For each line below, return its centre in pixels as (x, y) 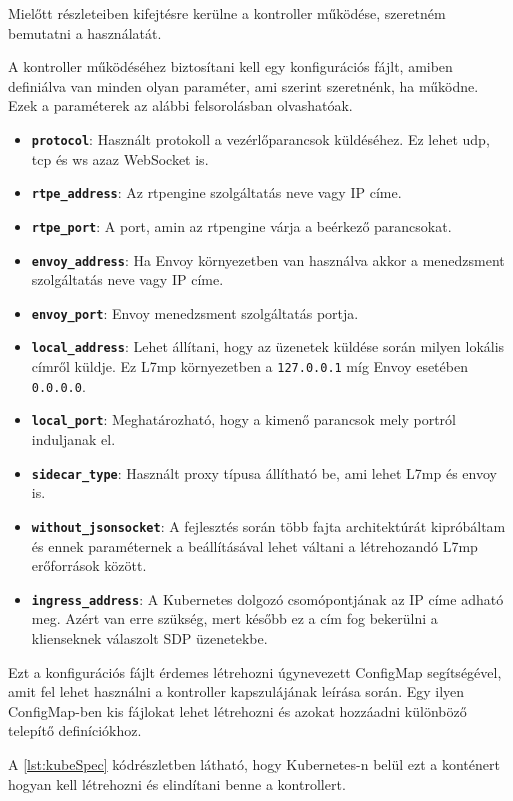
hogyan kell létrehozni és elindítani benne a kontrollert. (177, 783)
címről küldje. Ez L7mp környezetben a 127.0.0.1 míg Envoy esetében (249, 366)
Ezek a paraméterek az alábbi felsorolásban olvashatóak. (180, 105)
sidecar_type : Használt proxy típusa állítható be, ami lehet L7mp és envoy (264, 472)
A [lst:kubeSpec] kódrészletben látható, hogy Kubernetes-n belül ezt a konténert (254, 763)
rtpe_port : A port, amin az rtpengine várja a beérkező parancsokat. (241, 225)
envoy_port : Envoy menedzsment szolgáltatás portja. (195, 312)
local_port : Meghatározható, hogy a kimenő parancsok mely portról (243, 419)
